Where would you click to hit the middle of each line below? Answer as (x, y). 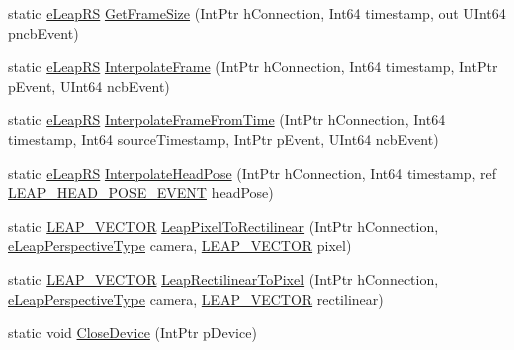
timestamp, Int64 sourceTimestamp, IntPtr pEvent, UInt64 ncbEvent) (223, 138)
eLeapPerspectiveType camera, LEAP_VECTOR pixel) (180, 245)
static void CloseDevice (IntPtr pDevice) (132, 332)
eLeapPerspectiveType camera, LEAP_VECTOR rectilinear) (196, 298)
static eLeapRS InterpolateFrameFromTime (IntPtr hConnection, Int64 (227, 119)
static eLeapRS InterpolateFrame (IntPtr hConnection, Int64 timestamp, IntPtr (253, 66)
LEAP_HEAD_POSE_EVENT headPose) (141, 192)
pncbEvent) (43, 32)
